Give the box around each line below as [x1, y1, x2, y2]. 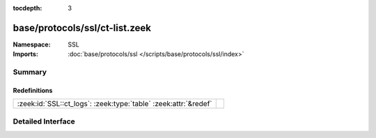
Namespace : [13, 40, 52, 49]
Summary [13, 67, 47, 77]
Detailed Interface [13, 117, 76, 126]
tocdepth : [13, 4, 42, 12]
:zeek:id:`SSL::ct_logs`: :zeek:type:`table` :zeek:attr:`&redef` [17, 99, 212, 109]
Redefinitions [13, 86, 53, 94]
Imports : [13, 50, 38, 58]
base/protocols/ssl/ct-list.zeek [13, 21, 151, 34]
